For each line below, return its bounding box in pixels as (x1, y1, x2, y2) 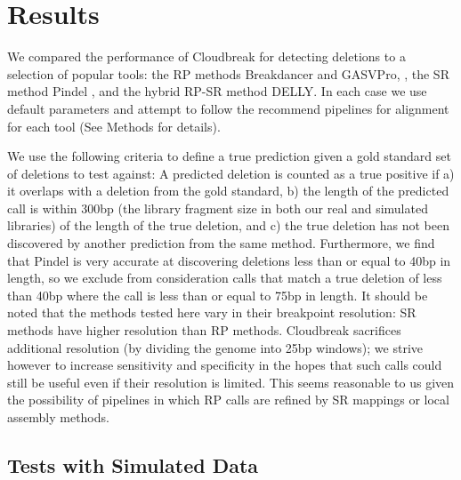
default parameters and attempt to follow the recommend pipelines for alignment (7, 99, 449, 117)
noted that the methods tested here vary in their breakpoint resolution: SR (7, 303, 417, 322)
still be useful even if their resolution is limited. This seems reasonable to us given (7, 372, 455, 391)
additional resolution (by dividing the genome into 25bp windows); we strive (7, 338, 424, 356)
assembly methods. (7, 408, 109, 426)
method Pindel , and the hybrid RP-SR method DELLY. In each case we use (7, 82, 427, 100)
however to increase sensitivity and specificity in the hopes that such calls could (7, 356, 442, 374)
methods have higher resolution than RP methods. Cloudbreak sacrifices (7, 321, 401, 340)
